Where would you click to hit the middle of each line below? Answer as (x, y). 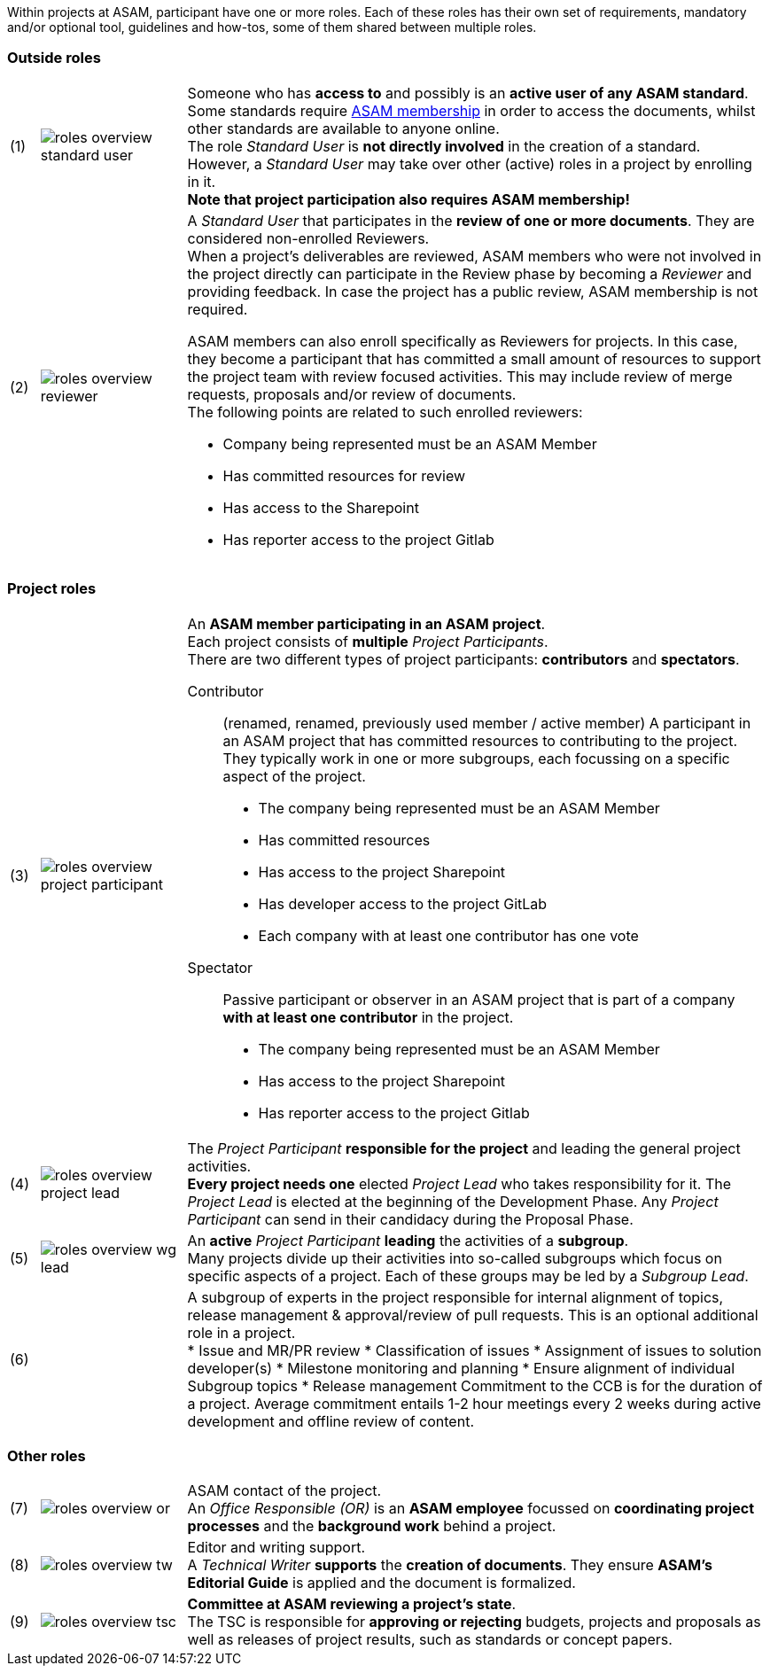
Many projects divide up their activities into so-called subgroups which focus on (455, 1258)
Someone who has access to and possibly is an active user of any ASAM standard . (468, 93)
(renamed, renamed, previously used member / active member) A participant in (487, 723)
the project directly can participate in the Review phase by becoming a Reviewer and (470, 273)
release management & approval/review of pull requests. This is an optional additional (473, 1315)
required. (218, 309)
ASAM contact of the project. (284, 1491)
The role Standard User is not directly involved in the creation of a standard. (444, 146)
